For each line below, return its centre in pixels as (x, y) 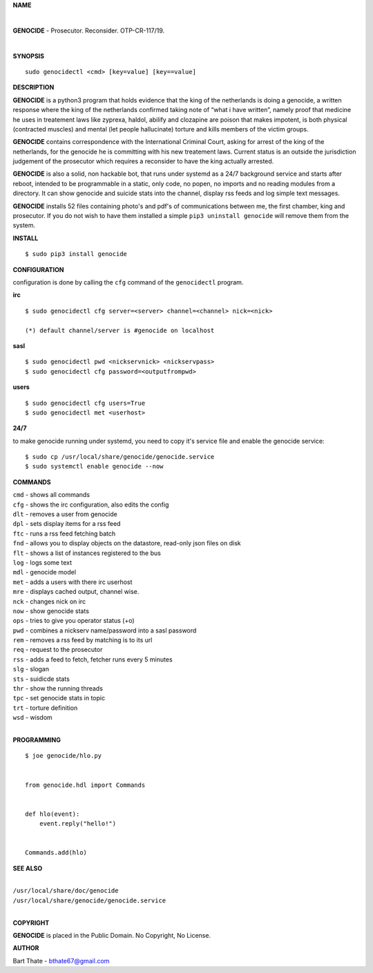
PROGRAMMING (37, 740)
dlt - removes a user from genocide (65, 514)
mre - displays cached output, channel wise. (76, 592)
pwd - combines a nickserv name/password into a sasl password (105, 630)
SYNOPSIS (29, 56)
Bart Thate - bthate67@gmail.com (61, 961)
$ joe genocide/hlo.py (64, 756)
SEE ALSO (28, 868)
